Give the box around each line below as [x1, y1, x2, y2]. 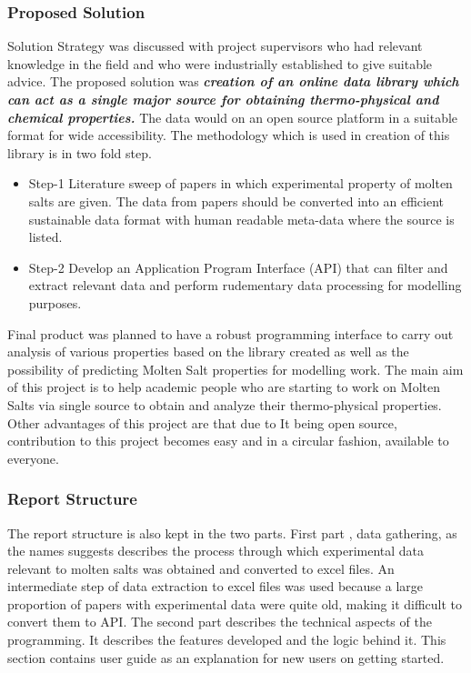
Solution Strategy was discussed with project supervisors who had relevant [7, 36, 423, 55]
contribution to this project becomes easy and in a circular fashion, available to [7, 431, 449, 450]
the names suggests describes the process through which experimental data [7, 541, 425, 560]
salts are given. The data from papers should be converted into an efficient [28, 191, 445, 210]
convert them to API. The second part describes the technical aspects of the [7, 612, 432, 631]
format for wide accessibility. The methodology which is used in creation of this [7, 126, 450, 145]
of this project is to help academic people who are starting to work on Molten [7, 377, 440, 397]
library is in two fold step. [7, 143, 152, 162]
